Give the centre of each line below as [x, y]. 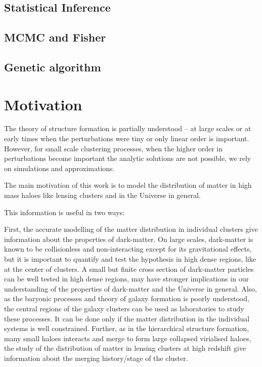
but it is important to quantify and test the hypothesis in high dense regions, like [130, 259]
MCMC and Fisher [55, 37]
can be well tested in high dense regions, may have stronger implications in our [126, 279]
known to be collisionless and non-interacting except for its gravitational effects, [128, 249]
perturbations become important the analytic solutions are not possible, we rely [128, 158]
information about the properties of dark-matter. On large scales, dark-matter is [129, 239]
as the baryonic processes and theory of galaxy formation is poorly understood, [127, 298]
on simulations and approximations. [59, 168]
